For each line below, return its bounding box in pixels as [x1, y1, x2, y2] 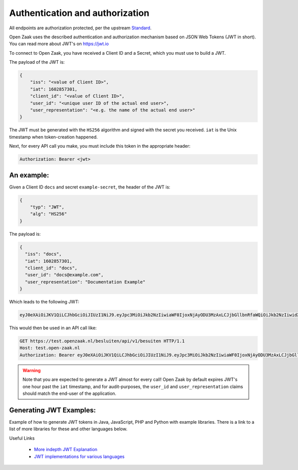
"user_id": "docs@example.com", [25, 272, 104, 278]
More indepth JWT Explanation [34, 447, 98, 453]
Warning [22, 367, 41, 373]
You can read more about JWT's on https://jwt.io [9, 41, 109, 47]
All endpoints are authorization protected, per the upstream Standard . [9, 25, 151, 31]
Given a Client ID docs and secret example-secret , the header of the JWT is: [9, 184, 171, 190]
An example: [9, 171, 49, 179]
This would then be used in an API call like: [9, 325, 97, 331]
